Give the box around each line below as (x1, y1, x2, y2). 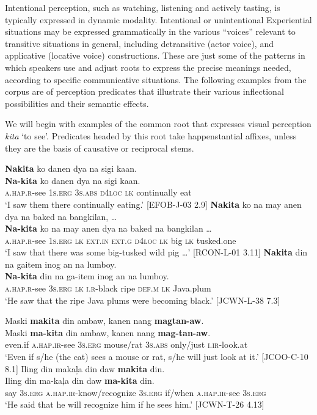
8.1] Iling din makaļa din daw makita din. (5, 362, 165, 375)
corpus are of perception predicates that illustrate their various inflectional (5, 85, 284, 98)
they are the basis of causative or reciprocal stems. (5, 141, 194, 154)
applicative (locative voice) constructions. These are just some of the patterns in (5, 49, 305, 62)
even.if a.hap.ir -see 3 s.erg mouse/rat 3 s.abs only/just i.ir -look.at (5, 338, 248, 351)
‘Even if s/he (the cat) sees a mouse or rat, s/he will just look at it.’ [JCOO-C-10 (5, 350, 308, 363)
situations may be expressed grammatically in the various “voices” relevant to (5, 25, 296, 38)
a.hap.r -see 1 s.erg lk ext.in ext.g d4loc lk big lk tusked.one (5, 233, 236, 246)
